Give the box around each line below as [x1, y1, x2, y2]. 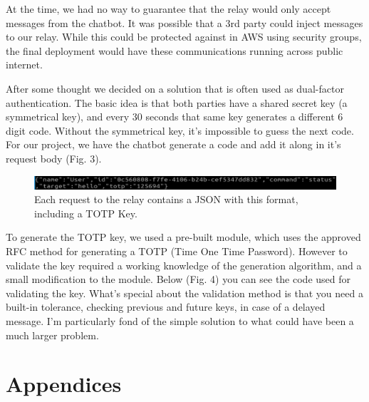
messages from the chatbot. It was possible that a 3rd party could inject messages [6, 15, 363, 30]
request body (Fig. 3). [6, 150, 102, 165]
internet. [6, 57, 43, 72]
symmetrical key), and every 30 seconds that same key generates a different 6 [6, 109, 343, 124]
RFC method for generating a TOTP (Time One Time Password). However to [6, 243, 348, 258]
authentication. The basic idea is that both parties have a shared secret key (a [6, 95, 348, 110]
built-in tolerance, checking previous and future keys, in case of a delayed [6, 299, 326, 314]
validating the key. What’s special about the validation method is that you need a [6, 285, 363, 300]
